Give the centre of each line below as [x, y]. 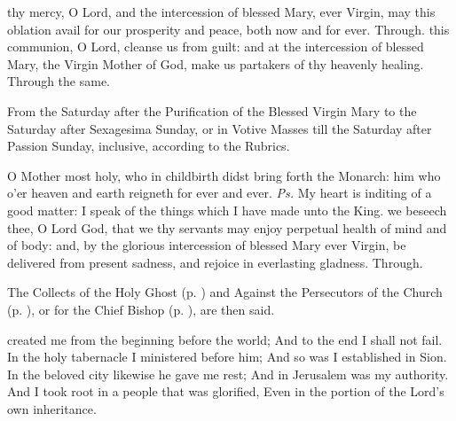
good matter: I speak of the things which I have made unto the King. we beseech [227, 210]
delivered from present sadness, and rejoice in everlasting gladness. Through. [215, 262]
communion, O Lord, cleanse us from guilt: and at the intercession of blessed [216, 47]
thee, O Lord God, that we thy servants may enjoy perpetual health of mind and [227, 227]
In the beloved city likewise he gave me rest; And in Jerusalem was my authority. [228, 374]
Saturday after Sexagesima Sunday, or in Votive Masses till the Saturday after [220, 128]
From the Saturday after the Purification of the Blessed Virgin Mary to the [212, 110]
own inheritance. [52, 408]
